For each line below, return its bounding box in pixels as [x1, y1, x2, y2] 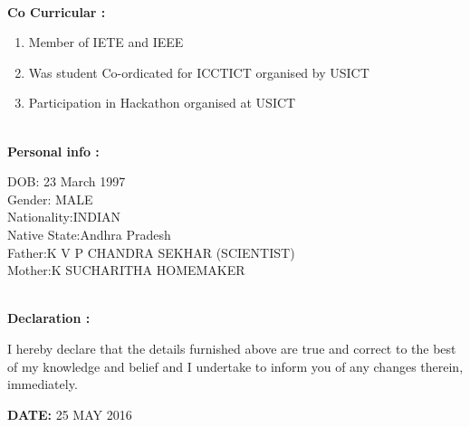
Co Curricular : [7, 2, 106, 21]
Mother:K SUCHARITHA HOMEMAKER [7, 261, 245, 280]
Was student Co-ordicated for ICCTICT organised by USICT [28, 62, 369, 81]
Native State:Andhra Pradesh [7, 224, 171, 243]
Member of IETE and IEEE [28, 33, 184, 52]
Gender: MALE [7, 189, 93, 208]
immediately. [7, 375, 78, 394]
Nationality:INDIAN [7, 207, 121, 226]
